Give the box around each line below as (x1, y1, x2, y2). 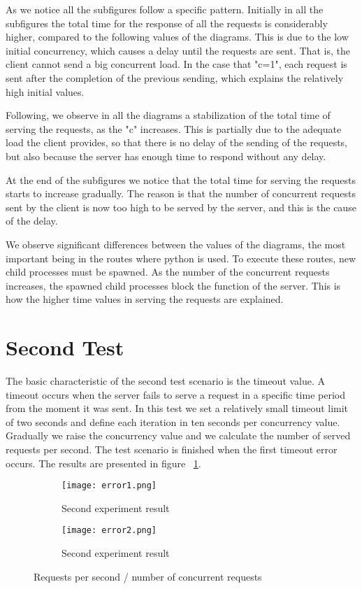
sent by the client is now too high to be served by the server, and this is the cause (6, 199, 356, 214)
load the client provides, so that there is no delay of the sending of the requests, (6, 135, 348, 150)
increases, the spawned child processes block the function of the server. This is (6, 278, 341, 292)
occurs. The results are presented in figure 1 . (6, 455, 201, 470)
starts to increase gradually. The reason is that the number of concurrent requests (6, 186, 356, 201)
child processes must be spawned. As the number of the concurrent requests (6, 264, 330, 279)
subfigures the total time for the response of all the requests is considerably (6, 15, 328, 30)
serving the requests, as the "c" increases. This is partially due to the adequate (6, 121, 342, 136)
